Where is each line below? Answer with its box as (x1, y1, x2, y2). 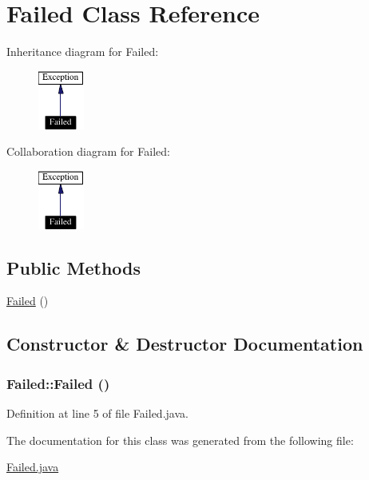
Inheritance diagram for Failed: (6, 43, 159, 60)
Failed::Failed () (6, 373, 110, 393)
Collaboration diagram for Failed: (6, 143, 170, 160)
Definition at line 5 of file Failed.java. (6, 405, 188, 422)
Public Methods (6, 255, 141, 280)
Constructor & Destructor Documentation (6, 331, 363, 356)
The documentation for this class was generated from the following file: (6, 431, 354, 448)
